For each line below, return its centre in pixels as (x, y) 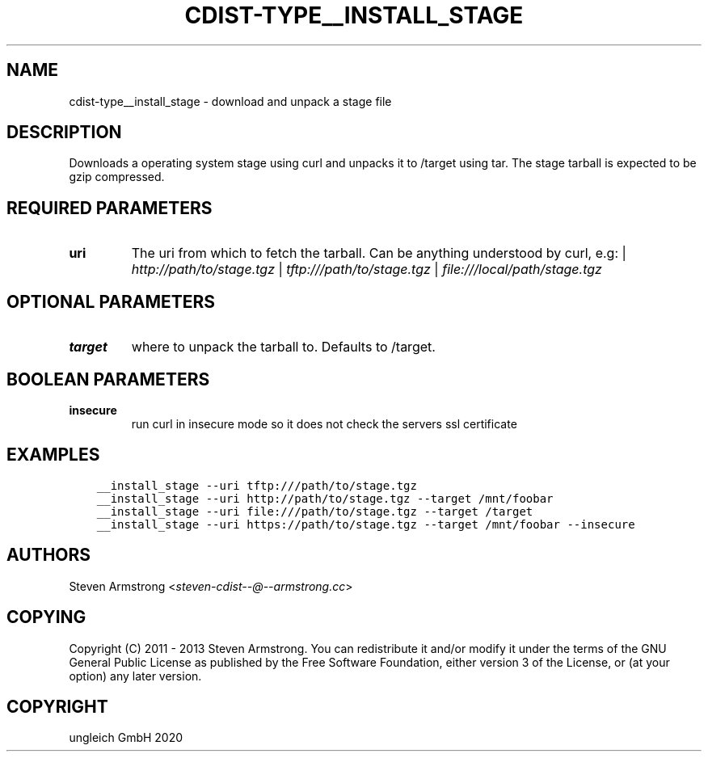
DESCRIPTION (64, 133)
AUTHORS (49, 555)
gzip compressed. (117, 177)
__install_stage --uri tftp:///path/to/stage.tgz (257, 485)
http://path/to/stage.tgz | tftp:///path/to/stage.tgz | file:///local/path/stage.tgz (367, 270)
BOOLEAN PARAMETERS (108, 379)
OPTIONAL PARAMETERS (111, 301)
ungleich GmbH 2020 (126, 738)
